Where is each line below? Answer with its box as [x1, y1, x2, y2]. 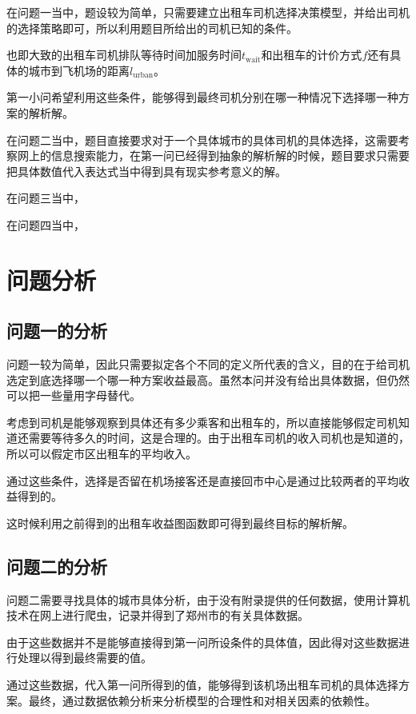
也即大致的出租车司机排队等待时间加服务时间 [6, 46, 242, 63]
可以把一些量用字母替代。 [6, 387, 141, 404]
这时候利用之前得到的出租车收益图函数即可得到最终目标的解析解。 [6, 514, 354, 531]
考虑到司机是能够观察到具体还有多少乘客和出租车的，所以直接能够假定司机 [6, 413, 398, 430]
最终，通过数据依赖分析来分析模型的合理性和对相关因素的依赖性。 [28, 692, 376, 708]
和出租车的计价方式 [261, 46, 362, 63]
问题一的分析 [6, 318, 107, 343]
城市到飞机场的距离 [28, 62, 130, 78]
